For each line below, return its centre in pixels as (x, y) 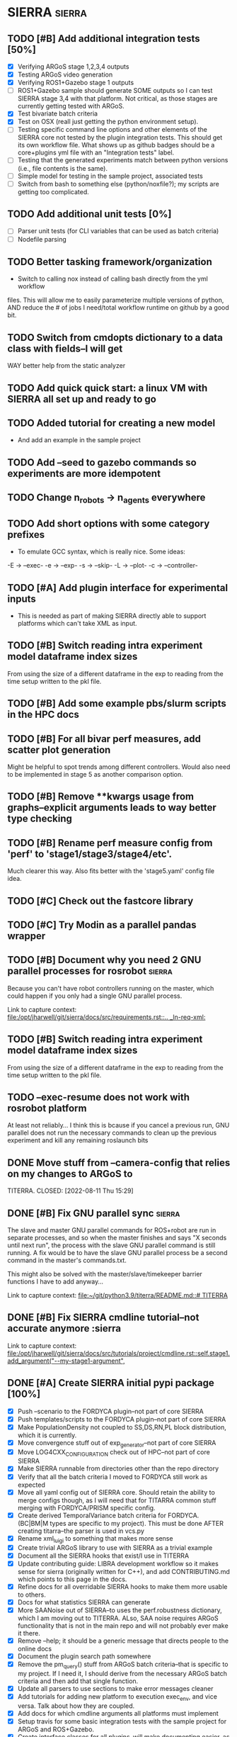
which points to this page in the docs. (72, 1579)
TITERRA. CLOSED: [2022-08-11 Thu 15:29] (70, 1191)
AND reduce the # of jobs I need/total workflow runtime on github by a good (118, 308)
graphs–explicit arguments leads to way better (112, 808)
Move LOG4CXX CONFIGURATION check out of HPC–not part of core (114, 1452)
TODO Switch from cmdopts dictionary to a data (115, 337)
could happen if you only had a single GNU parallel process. (95, 996)
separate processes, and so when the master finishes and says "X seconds (117, 1238)
